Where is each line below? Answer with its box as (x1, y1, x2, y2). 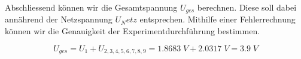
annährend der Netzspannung (5, 13, 113, 25)
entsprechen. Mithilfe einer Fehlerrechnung (139, 13, 296, 25)
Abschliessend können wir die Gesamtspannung (5, 1, 178, 13)
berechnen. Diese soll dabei (197, 1, 297, 13)
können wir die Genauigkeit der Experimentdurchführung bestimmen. (5, 25, 260, 37)
